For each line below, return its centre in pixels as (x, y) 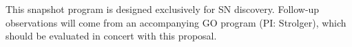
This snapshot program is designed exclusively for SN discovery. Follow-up (163, 9)
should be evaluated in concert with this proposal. (111, 36)
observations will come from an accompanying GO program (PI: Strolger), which (176, 22)
